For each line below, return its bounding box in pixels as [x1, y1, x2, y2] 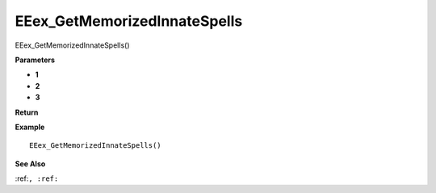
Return [15, 107, 39, 117]
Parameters [15, 55, 56, 65]
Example [15, 122, 45, 132]
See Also [15, 158, 46, 169]
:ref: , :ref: [15, 174, 59, 183]
